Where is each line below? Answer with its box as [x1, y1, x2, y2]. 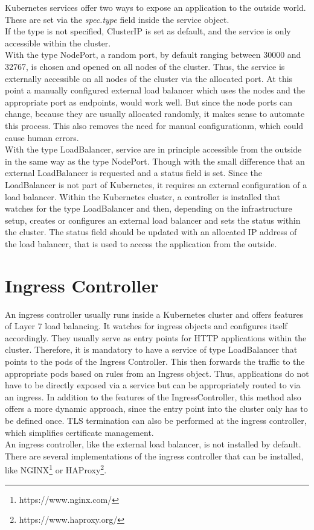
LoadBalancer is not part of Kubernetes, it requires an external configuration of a [5, 178, 307, 191]
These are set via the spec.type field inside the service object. [5, 13, 229, 25]
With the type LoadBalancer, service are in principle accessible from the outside [5, 143, 302, 156]
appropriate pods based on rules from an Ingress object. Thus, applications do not [5, 367, 309, 379]
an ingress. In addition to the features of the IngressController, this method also [5, 390, 301, 403]
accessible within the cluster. [5, 36, 111, 49]
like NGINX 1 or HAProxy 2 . [5, 462, 107, 476]
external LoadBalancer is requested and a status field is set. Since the [5, 166, 262, 179]
